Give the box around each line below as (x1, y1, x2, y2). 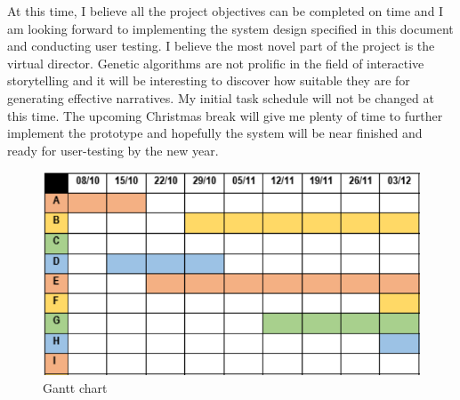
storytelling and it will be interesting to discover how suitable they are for (7, 71, 410, 90)
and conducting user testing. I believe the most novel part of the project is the (7, 36, 435, 55)
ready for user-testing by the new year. (7, 140, 219, 159)
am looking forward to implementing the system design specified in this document (7, 19, 454, 37)
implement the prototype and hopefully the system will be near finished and (7, 124, 423, 142)
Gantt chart (43, 379, 108, 397)
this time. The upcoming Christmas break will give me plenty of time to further (7, 106, 443, 124)
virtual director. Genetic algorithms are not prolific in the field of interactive (7, 53, 424, 72)
